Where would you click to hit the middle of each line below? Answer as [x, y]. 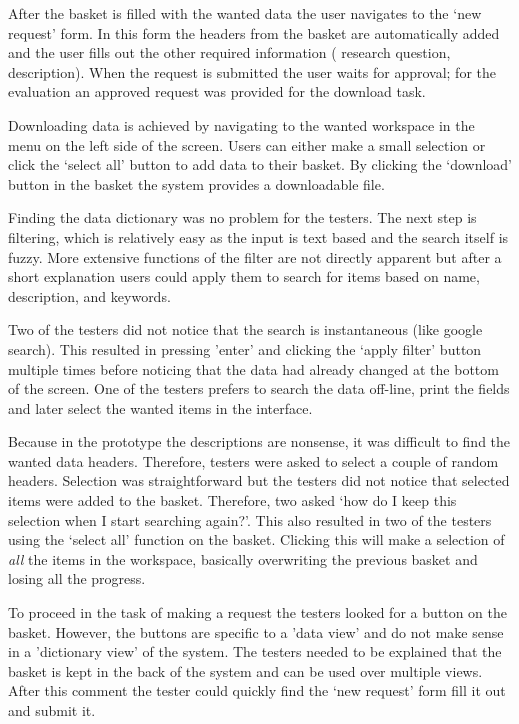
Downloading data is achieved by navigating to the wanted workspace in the [241, 124]
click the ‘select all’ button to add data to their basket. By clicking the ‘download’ [260, 164]
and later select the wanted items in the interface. [160, 407]
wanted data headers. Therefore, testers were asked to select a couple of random [253, 460]
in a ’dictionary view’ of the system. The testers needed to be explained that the [255, 651]
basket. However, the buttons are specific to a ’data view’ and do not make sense [256, 631]
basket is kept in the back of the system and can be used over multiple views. [245, 670]
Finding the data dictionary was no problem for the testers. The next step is [242, 217]
